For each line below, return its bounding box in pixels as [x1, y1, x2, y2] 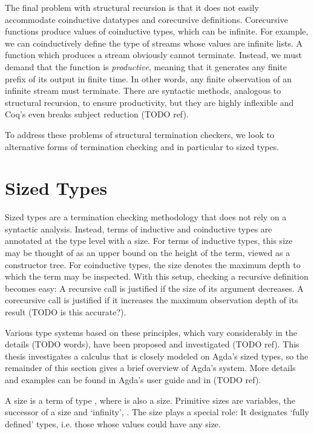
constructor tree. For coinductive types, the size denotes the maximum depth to [5, 258, 301, 271]
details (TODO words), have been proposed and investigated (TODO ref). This [5, 338, 299, 350]
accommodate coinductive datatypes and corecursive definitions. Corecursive [5, 13, 288, 25]
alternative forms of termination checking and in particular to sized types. [5, 140, 280, 153]
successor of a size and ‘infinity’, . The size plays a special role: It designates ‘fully [5, 406, 309, 418]
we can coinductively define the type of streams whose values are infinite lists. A [5, 36, 303, 49]
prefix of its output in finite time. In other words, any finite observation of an [5, 72, 292, 85]
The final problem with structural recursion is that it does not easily [5, 1, 259, 13]
